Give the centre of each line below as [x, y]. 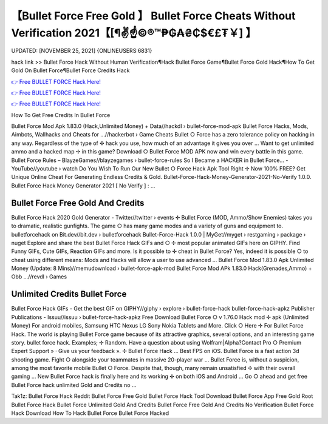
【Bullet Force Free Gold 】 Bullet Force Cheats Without [153, 16]
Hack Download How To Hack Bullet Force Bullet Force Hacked [90, 413]
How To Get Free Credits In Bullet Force [61, 115]
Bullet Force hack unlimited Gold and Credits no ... [74, 385]
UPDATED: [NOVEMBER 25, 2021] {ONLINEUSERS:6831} [82, 51]
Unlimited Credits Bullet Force [69, 294]
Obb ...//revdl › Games [39, 277]
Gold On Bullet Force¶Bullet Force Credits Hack [70, 70]
